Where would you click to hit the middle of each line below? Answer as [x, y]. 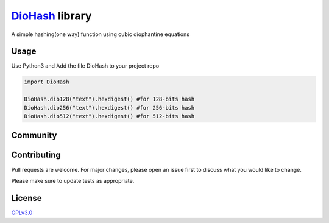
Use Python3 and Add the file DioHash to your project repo [85, 66]
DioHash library [51, 16]
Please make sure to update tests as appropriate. [73, 180]
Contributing [36, 155]
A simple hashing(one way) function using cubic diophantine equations [101, 34]
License [27, 198]
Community [34, 136]
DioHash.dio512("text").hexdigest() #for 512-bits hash [109, 116]
